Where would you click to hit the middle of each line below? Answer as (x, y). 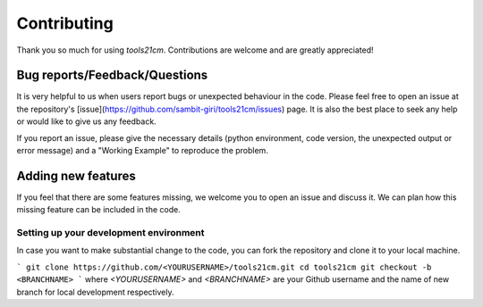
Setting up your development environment (110, 233)
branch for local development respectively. (95, 292)
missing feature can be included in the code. (98, 210)
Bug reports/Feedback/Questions (112, 75)
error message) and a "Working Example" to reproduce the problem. (142, 151)
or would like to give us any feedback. (86, 121)
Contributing (65, 23)
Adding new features (76, 175)
